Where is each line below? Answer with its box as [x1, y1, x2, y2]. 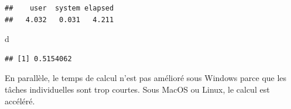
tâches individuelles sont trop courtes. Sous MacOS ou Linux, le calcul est [5, 83, 270, 95]
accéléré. [5, 94, 35, 107]
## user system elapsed [5, 4, 114, 12]
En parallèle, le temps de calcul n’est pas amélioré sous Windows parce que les [5, 72, 287, 84]
